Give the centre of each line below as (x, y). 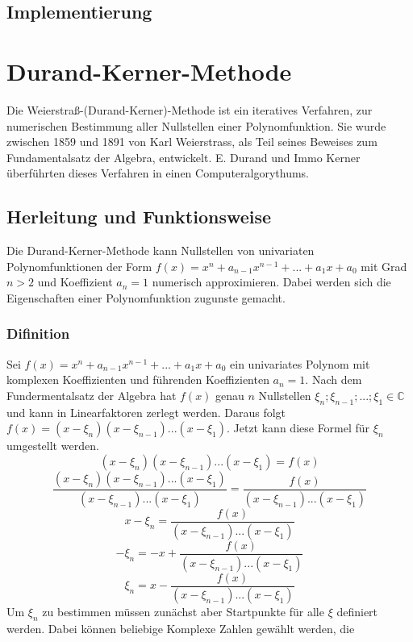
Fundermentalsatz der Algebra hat (92, 395)
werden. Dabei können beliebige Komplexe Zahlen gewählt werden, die (181, 629)
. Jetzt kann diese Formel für (298, 428)
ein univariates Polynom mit (300, 363)
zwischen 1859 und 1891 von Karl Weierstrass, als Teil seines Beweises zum (192, 142)
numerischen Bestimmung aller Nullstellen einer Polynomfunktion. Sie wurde (196, 125)
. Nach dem (334, 379)
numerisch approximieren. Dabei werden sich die (271, 282)
